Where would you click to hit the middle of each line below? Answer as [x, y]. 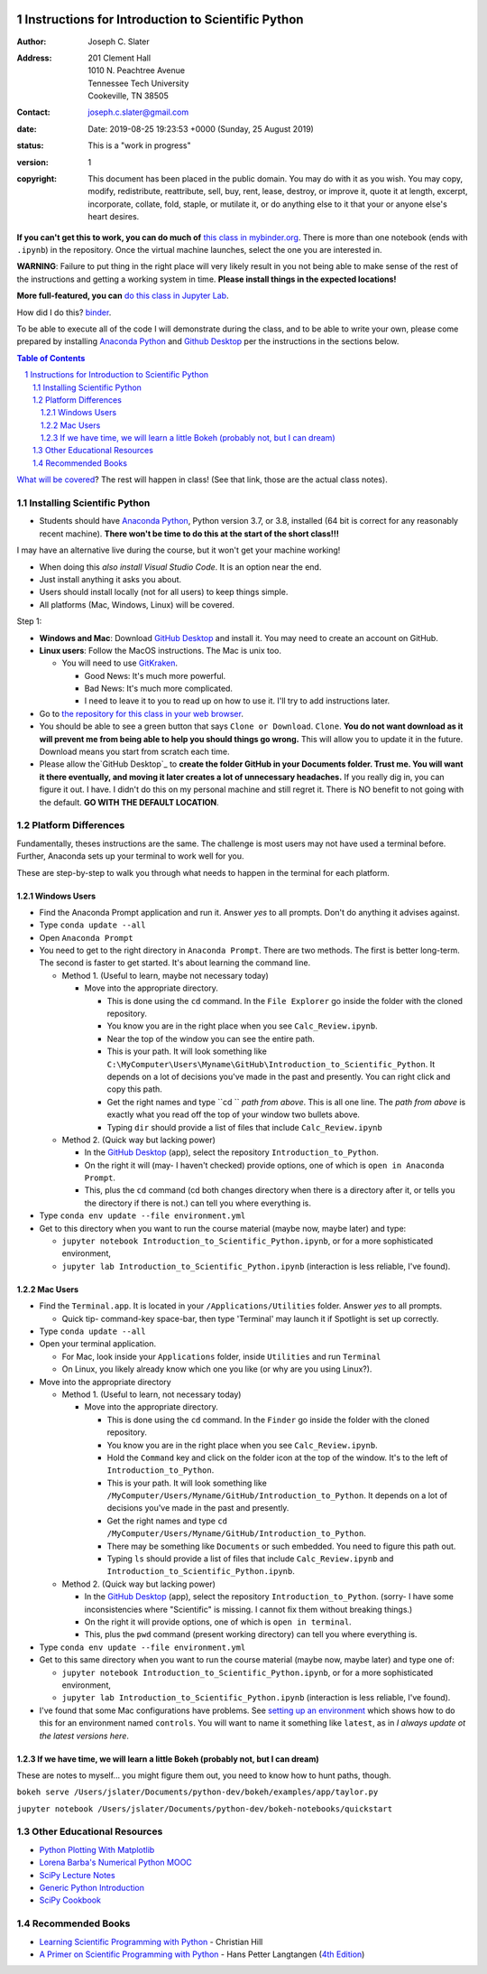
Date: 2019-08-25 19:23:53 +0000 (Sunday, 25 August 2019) [201, 129]
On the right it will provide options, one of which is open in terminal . [218, 1622]
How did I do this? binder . [64, 312]
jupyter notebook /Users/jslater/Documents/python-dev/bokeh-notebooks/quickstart [204, 1809]
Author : [32, 42]
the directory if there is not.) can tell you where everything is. [198, 1203]
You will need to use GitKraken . [120, 663]
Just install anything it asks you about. [110, 579]
